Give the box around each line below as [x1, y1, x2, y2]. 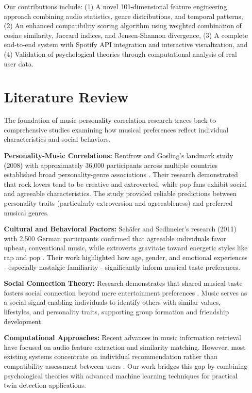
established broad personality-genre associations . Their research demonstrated [4, 169, 238, 180]
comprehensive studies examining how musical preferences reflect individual [4, 124, 229, 134]
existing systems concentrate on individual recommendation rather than [4, 351, 218, 361]
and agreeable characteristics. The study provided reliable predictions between [4, 188, 237, 198]
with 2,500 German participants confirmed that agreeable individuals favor [4, 233, 226, 243]
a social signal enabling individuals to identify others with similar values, [4, 297, 221, 307]
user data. [4, 58, 34, 68]
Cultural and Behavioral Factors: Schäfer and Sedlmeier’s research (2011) [4, 224, 236, 234]
